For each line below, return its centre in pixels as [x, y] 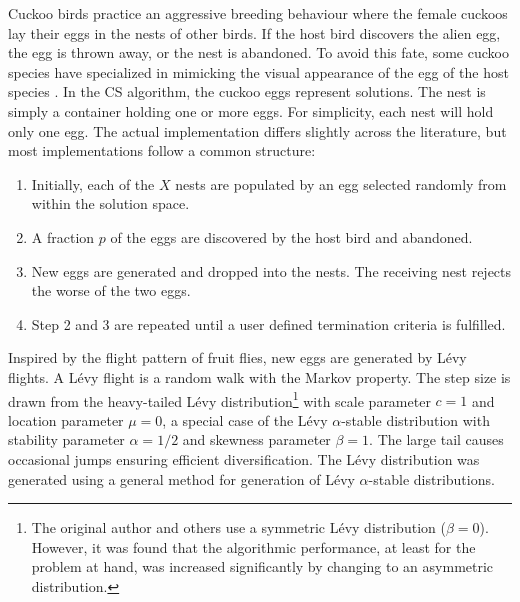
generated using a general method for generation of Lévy [181, 478]
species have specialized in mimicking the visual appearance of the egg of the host [258, 71]
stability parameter [66, 439]
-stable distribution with [415, 419]
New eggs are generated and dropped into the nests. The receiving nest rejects [271, 270]
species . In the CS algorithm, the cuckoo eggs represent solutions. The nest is [247, 91]
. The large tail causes [436, 439]
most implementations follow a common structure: [162, 150]
